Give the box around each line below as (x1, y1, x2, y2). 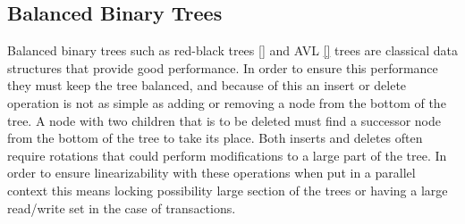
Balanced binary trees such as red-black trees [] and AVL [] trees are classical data (7, 41, 458, 60)
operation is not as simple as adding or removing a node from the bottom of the (7, 93, 446, 112)
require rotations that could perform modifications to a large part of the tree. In (7, 145, 447, 164)
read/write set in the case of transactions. (7, 198, 236, 217)
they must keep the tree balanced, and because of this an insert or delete (7, 76, 407, 95)
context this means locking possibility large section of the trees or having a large (7, 180, 448, 199)
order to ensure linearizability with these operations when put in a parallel (7, 163, 416, 182)
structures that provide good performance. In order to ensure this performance (7, 58, 438, 77)
